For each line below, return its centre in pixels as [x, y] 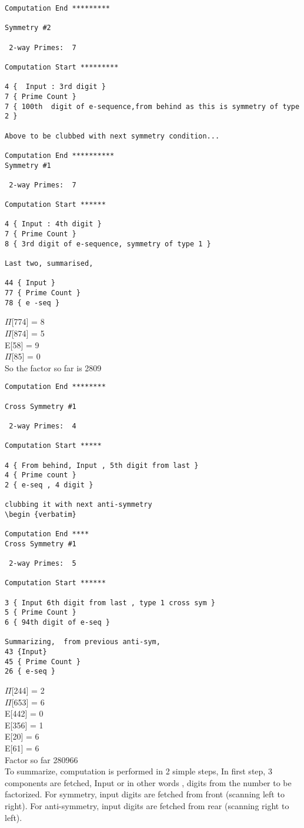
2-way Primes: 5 [43, 564]
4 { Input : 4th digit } [53, 224]
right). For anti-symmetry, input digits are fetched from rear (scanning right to [147, 805]
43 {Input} [26, 652]
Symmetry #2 [28, 28]
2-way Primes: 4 [43, 426]
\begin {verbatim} [41, 514]
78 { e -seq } [32, 303]
